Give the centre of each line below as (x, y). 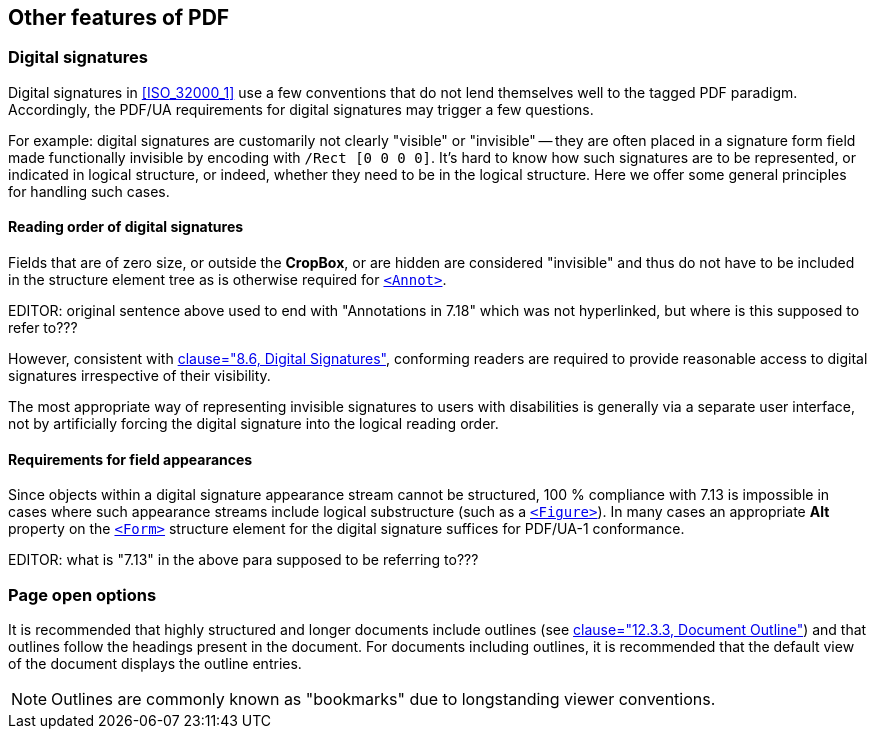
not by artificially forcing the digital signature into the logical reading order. (253, 424)
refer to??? (43, 328)
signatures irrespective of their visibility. (139, 376)
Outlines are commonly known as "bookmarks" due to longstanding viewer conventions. (383, 698)
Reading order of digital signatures (126, 227)
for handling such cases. (89, 191)
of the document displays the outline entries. (155, 663)
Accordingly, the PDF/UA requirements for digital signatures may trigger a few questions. (301, 109)
